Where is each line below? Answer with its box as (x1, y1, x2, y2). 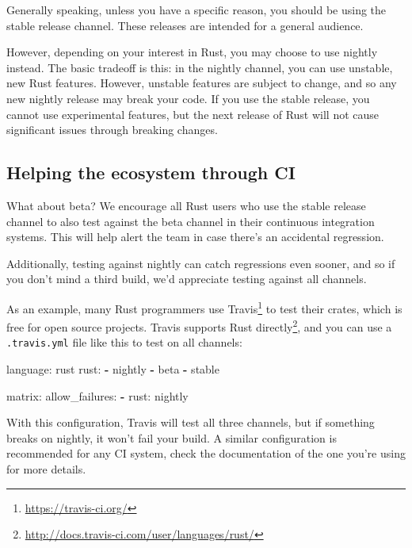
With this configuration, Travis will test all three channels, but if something (6, 414, 375, 431)
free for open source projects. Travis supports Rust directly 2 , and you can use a (6, 316, 392, 335)
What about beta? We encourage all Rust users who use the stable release (6, 197, 366, 213)
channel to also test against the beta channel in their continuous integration (6, 213, 375, 229)
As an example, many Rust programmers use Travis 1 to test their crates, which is (6, 297, 402, 316)
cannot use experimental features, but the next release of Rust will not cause (6, 105, 380, 122)
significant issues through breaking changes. (6, 121, 218, 138)
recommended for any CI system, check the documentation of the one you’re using (6, 445, 406, 462)
